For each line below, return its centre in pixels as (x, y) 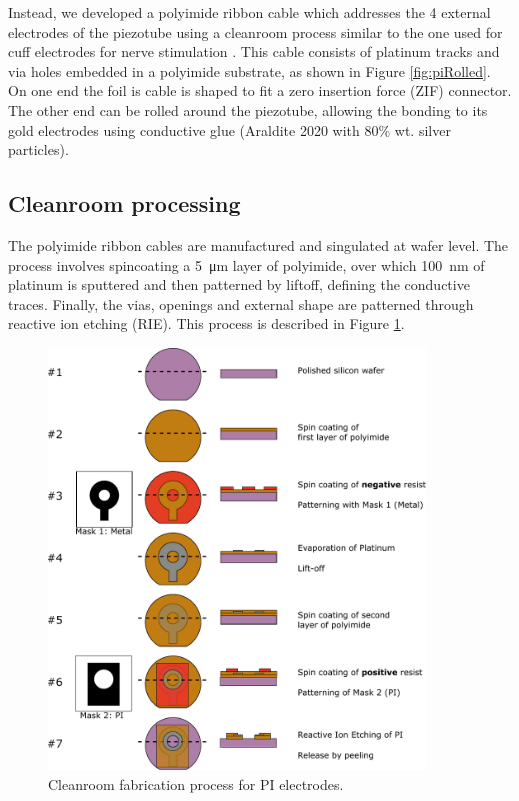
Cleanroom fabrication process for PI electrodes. (196, 784)
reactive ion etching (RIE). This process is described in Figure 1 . (206, 323)
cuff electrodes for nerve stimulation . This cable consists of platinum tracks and (254, 51)
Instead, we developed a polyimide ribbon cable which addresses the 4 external (249, 12)
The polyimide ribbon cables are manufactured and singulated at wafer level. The (258, 244)
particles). (38, 149)
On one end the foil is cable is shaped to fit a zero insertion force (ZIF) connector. (260, 90)
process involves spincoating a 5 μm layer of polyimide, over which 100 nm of (246, 264)
